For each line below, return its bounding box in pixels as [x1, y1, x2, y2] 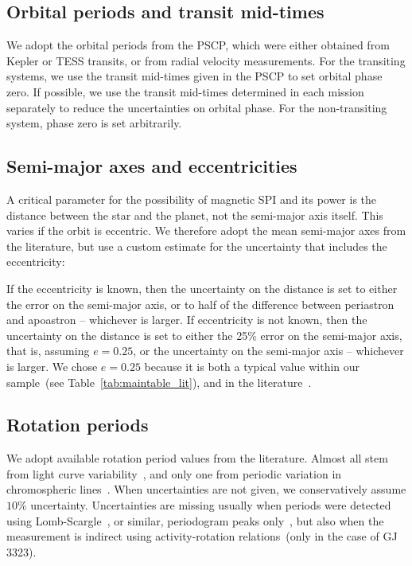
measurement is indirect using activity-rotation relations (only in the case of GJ [6, 528, 398, 545]
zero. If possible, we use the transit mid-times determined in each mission [6, 83, 364, 100]
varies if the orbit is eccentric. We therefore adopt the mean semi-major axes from [6, 222, 406, 239]
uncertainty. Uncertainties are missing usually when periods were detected [30, 497, 391, 513]
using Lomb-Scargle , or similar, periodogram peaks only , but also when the [6, 512, 384, 529]
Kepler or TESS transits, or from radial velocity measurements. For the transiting [6, 52, 406, 68]
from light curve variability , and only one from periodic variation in [6, 465, 342, 482]
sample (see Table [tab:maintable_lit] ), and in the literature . [6, 373, 312, 390]
